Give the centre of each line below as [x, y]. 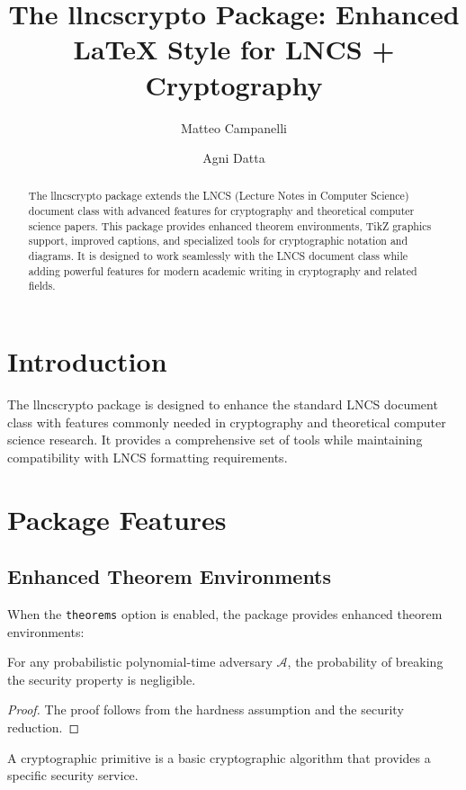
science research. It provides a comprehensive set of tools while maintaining [215, 440]
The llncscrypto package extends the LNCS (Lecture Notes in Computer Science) [219, 196]
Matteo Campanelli [234, 127]
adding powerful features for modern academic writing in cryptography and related [223, 270]
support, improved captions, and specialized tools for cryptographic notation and [218, 241]
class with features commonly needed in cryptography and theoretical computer [227, 422]
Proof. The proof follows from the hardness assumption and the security [206, 709]
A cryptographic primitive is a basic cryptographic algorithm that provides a [219, 757]
